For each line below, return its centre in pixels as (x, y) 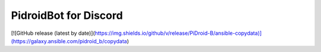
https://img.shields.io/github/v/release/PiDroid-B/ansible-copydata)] (178, 33)
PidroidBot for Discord (67, 15)
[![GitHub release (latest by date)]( (53, 33)
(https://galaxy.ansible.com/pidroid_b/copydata (69, 41)
